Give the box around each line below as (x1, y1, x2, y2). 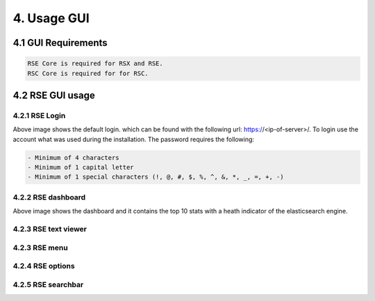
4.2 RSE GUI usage (12, 89, 95, 101)
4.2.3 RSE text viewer (12, 224, 87, 234)
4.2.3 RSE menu (12, 243, 69, 252)
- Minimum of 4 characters (27, 154, 119, 161)
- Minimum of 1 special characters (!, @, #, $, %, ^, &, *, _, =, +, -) (27, 173, 284, 181)
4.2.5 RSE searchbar (12, 279, 84, 289)
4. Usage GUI (12, 10, 90, 26)
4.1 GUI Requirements (12, 37, 108, 49)
